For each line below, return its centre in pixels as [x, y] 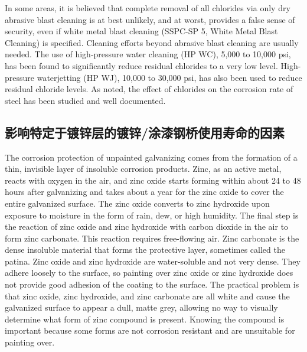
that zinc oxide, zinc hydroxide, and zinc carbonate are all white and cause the [147, 296]
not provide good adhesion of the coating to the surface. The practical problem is [152, 284]
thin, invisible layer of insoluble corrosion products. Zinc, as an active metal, [143, 169]
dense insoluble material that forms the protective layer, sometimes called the [145, 250]
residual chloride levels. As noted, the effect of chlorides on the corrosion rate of [149, 89]
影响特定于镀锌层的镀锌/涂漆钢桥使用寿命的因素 [145, 132]
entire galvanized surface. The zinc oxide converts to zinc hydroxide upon [137, 203]
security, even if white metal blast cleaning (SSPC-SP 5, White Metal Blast [141, 31]
